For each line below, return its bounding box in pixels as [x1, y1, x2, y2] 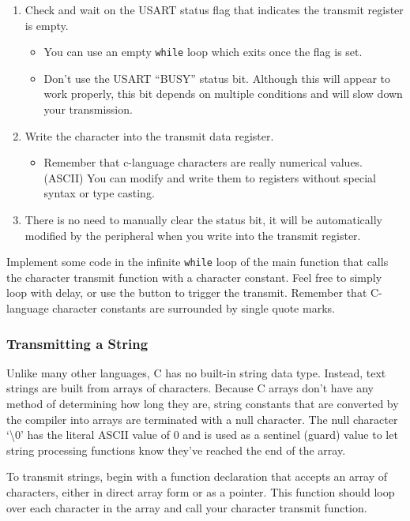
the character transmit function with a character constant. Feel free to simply [6, 268, 382, 285]
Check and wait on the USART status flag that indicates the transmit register [24, 2, 404, 17]
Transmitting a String [6, 333, 149, 353]
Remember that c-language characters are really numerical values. [43, 154, 363, 171]
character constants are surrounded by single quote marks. [52, 300, 335, 317]
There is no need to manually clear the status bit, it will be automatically [24, 212, 382, 227]
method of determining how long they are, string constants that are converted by [6, 395, 399, 412]
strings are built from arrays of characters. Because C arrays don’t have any [6, 380, 374, 396]
